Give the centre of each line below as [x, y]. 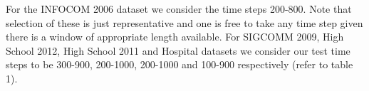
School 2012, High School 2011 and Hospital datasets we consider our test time [178, 50]
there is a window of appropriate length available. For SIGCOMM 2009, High [175, 37]
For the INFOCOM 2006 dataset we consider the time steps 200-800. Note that [179, 9]
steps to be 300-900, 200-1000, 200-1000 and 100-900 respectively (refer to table [180, 64]
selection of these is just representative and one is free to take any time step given [184, 22]
